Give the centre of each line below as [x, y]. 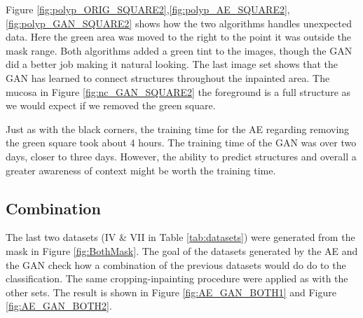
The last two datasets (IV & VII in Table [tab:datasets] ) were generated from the [180, 237]
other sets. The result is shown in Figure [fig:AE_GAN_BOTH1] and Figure [171, 292]
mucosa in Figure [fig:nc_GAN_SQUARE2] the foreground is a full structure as [178, 91]
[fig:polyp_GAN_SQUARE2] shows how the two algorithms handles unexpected [179, 23]
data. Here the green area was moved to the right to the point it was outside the [179, 37]
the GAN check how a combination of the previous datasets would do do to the [176, 264]
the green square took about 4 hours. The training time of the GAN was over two [181, 143]
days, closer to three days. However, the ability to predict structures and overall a [181, 156]
